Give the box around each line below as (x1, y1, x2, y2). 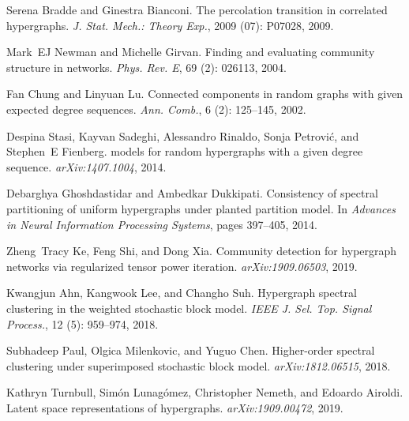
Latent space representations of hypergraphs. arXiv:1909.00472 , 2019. (6, 399, 343, 415)
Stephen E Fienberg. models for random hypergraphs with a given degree (6, 143, 363, 160)
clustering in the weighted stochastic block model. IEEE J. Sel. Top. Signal (6, 299, 372, 316)
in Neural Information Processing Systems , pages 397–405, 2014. (6, 216, 317, 232)
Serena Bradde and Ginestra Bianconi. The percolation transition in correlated (6, 2, 388, 17)
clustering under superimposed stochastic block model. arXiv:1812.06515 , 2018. (6, 357, 391, 374)
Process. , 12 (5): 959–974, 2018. (6, 315, 159, 332)
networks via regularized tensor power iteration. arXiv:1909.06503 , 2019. (6, 257, 358, 274)
